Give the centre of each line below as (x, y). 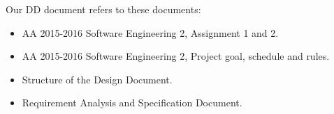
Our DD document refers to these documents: (103, 9)
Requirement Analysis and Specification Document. (132, 103)
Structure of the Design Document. (97, 79)
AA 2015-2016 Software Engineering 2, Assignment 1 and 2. (150, 32)
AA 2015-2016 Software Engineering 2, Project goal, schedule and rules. (176, 56)
